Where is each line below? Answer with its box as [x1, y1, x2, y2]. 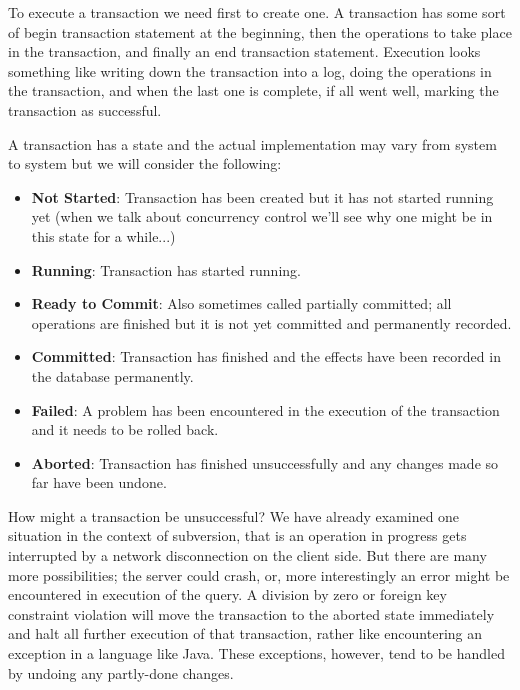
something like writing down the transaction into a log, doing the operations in [8, 60, 492, 81]
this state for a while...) [31, 225, 176, 246]
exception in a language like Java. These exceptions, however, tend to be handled [8, 643, 505, 664]
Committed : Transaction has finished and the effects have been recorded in [31, 346, 501, 367]
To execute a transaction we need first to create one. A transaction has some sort [8, 2, 506, 22]
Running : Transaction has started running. [31, 259, 301, 280]
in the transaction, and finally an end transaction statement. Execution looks [8, 41, 481, 62]
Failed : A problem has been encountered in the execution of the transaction [31, 399, 500, 420]
